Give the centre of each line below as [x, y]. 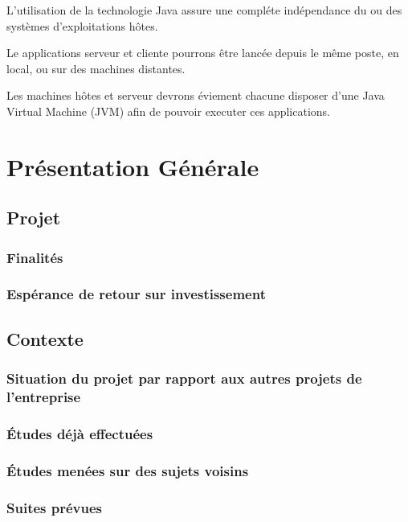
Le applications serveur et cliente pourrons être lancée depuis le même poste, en [203, 53]
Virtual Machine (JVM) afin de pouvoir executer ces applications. [168, 111]
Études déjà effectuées [80, 433]
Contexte [45, 338]
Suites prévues [55, 507]
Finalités [35, 257]
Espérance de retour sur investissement [136, 294]
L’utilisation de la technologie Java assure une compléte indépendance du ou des [204, 10]
